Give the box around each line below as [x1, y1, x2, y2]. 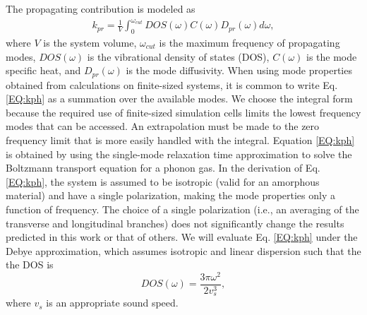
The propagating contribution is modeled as [6, 1, 195, 16]
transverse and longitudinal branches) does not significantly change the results [6, 215, 344, 230]
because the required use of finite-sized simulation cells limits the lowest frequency [6, 105, 361, 119]
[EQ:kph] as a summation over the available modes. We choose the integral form [6, 91, 353, 106]
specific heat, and [6, 63, 81, 78]
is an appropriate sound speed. [46, 295, 179, 310]
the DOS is [6, 257, 54, 272]
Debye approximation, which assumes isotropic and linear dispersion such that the [6, 243, 361, 258]
